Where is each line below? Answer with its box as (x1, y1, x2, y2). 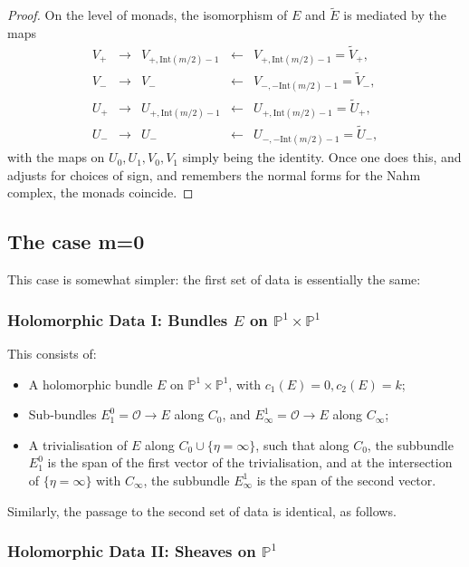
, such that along (255, 435, 349, 454)
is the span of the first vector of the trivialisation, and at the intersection (47, 453, 453, 472)
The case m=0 (7, 227, 145, 255)
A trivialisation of (28, 435, 128, 454)
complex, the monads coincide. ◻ (7, 183, 194, 202)
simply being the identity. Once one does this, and (182, 148, 462, 167)
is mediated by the (343, 5, 446, 24)
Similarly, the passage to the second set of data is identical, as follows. (7, 501, 397, 520)
